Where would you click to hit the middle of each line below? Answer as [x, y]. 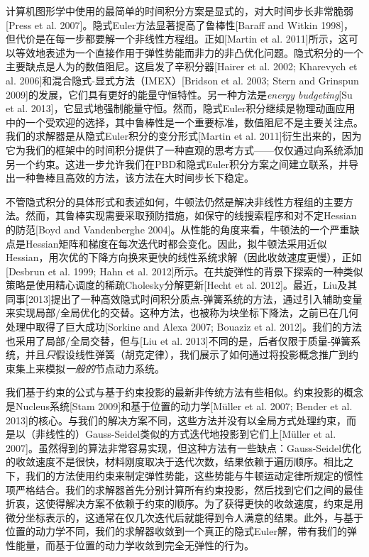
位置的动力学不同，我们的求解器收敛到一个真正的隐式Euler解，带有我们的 [176, 531]
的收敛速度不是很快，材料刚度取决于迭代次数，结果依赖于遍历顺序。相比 [175, 462]
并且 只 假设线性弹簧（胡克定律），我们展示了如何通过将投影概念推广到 [187, 354]
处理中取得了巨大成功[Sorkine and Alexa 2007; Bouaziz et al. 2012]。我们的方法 [184, 327]
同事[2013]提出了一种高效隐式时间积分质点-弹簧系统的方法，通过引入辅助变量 [184, 298]
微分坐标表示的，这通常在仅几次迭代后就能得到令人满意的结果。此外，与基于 [184, 517]
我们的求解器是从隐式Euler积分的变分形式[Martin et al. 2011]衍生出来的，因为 [184, 136]
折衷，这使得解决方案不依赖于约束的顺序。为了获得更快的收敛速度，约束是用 [184, 503]
